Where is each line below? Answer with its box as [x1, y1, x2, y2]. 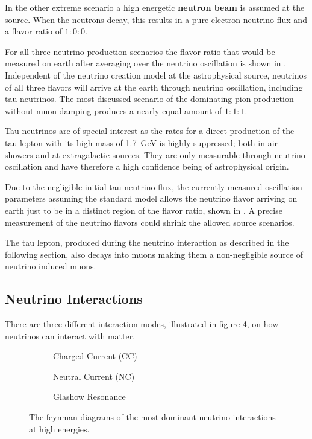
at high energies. [29, 422, 90, 435]
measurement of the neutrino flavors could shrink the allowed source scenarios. [5, 216, 295, 228]
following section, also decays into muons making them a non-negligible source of [5, 248, 304, 260]
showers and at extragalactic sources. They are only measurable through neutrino [5, 148, 305, 161]
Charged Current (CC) [53, 350, 137, 362]
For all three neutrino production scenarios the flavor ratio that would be [5, 45, 275, 57]
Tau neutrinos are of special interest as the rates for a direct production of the [5, 124, 295, 137]
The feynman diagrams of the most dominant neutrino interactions [29, 411, 276, 423]
